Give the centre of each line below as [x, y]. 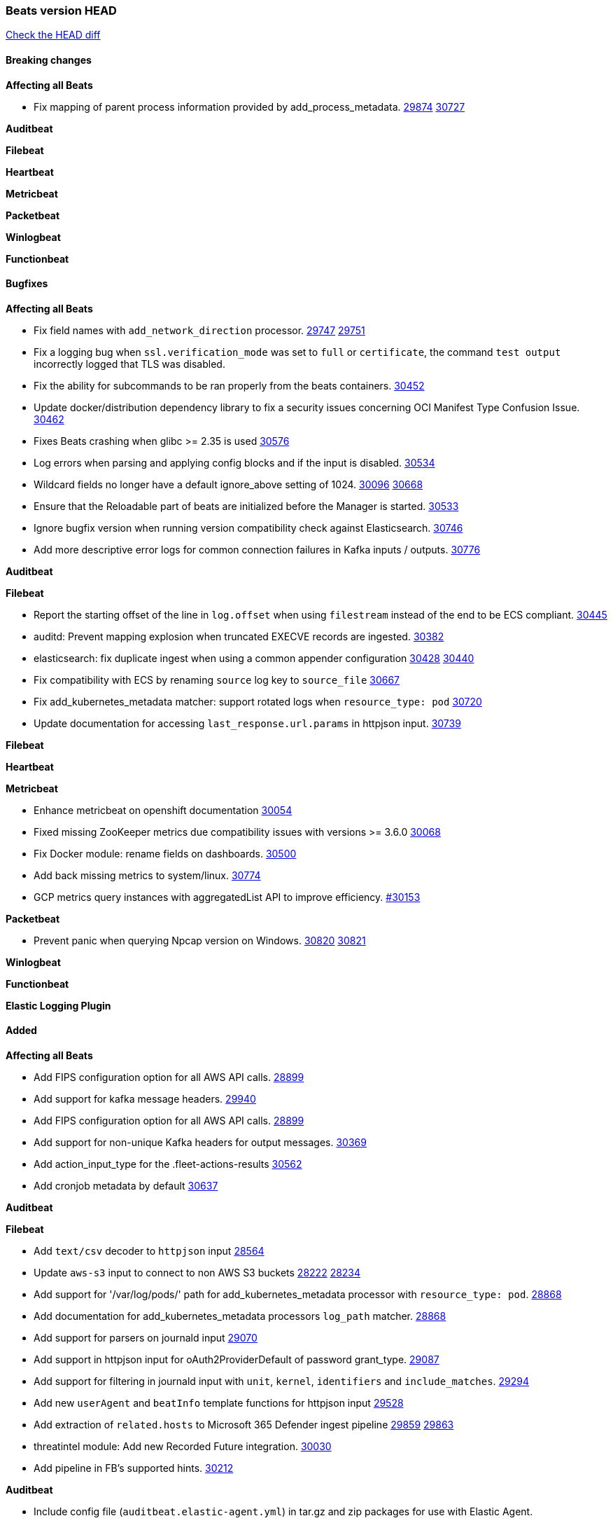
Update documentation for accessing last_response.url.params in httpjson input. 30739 [247, 723]
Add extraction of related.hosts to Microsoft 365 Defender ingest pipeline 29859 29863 [244, 1425]
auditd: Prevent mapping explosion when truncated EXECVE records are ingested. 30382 [239, 636]
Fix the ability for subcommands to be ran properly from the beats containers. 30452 [229, 385]
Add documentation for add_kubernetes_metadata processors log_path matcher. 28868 [240, 1316]
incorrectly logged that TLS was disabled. [129, 364]
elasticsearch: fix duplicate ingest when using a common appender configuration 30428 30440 [254, 658]
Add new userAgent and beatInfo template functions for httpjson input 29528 [219, 1403]
